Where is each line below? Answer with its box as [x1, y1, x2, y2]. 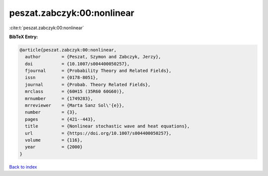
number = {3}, [25, 110, 78, 115]
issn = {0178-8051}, [25, 75, 99, 80]
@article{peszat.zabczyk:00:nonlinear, [19, 47, 117, 53]
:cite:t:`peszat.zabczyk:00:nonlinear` [9, 25, 84, 31]
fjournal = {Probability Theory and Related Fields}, [25, 68, 172, 74]
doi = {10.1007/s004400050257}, [25, 61, 130, 66]
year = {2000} [25, 144, 83, 150]
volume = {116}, [25, 137, 83, 143]
